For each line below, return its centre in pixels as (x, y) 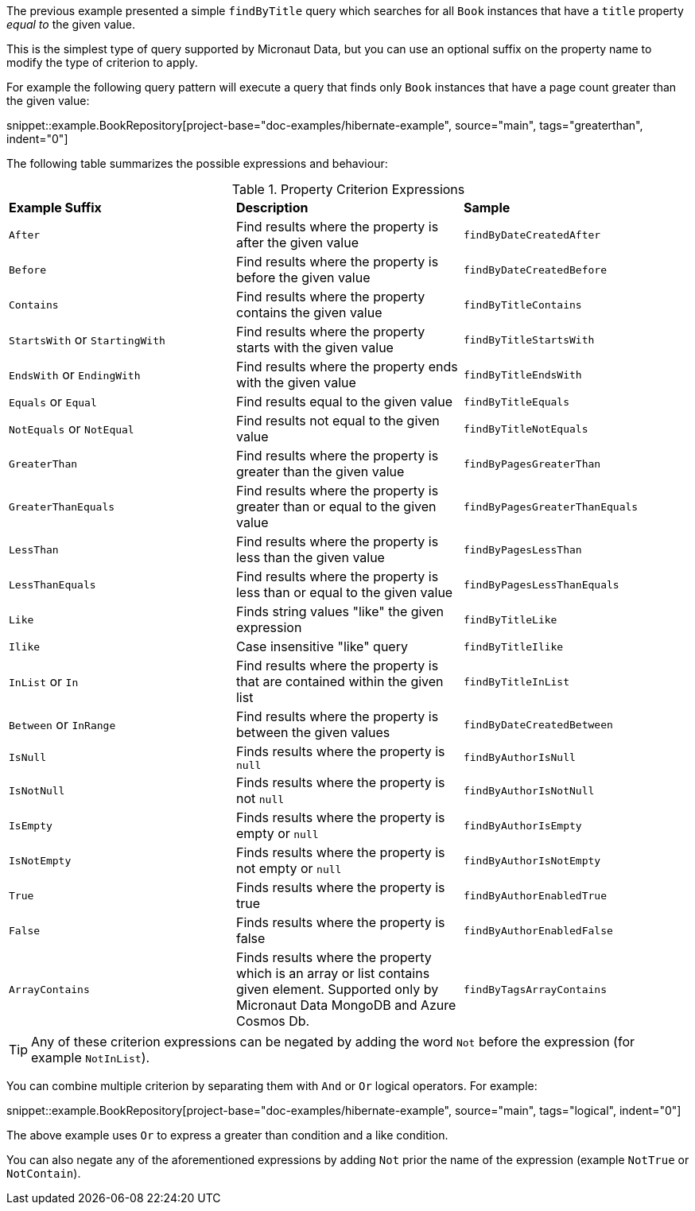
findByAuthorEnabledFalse (538, 930)
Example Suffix (55, 208)
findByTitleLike (510, 619)
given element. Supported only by (337, 989)
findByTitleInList (516, 681)
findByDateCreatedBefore (535, 270)
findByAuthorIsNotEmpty (532, 860)
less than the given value (310, 557)
